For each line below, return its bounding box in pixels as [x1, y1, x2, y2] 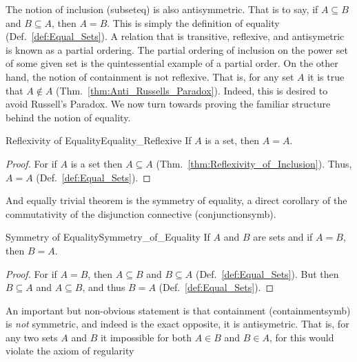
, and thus [82, 280, 125, 294]
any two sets [6, 330, 58, 344]
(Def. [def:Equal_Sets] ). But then [195, 266, 339, 281]
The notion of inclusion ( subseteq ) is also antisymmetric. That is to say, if [6, 2, 318, 16]
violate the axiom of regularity [6, 343, 134, 358]
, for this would [269, 330, 334, 344]
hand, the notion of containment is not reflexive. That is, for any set [6, 69, 294, 83]
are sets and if [253, 230, 313, 244]
